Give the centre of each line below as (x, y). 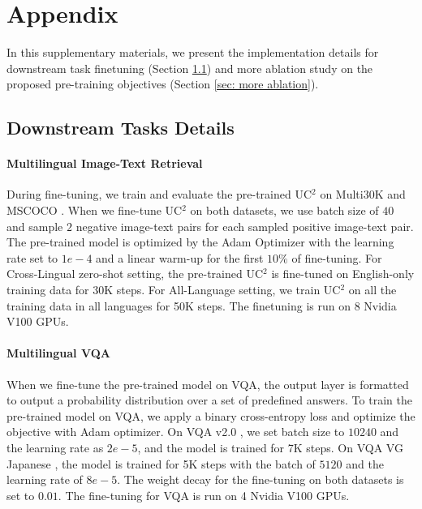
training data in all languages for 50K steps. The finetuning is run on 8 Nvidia (202, 305)
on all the (372, 290)
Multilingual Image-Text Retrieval (105, 163)
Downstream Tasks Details (121, 128)
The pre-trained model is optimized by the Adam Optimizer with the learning (200, 242)
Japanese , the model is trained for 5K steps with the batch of (161, 463)
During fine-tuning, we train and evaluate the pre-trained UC (159, 194)
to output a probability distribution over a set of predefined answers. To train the (209, 400)
